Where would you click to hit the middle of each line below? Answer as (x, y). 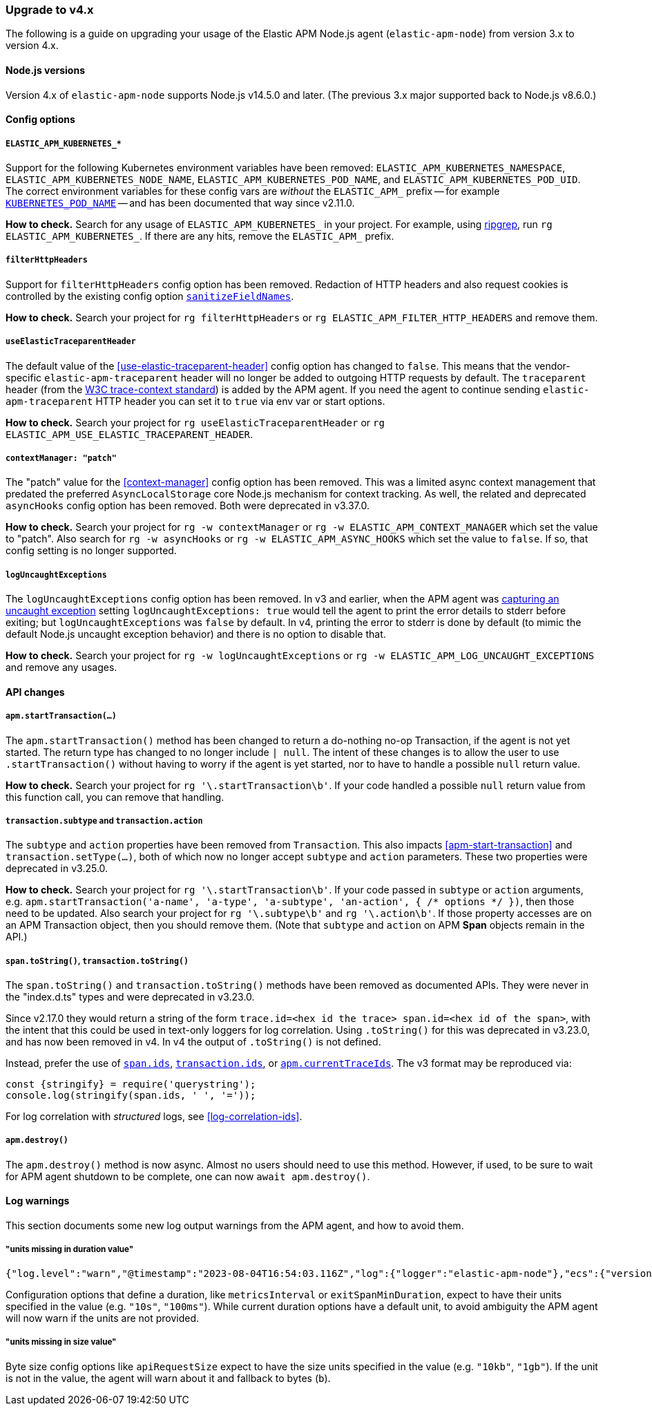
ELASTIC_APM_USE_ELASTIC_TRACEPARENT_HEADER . (130, 434)
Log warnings (38, 1201)
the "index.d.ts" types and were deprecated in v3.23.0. (130, 997)
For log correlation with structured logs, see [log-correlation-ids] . (154, 1117)
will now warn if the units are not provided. (103, 1318)
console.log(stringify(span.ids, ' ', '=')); (131, 1096)
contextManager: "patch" (61, 458)
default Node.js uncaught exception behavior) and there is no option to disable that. (196, 634)
